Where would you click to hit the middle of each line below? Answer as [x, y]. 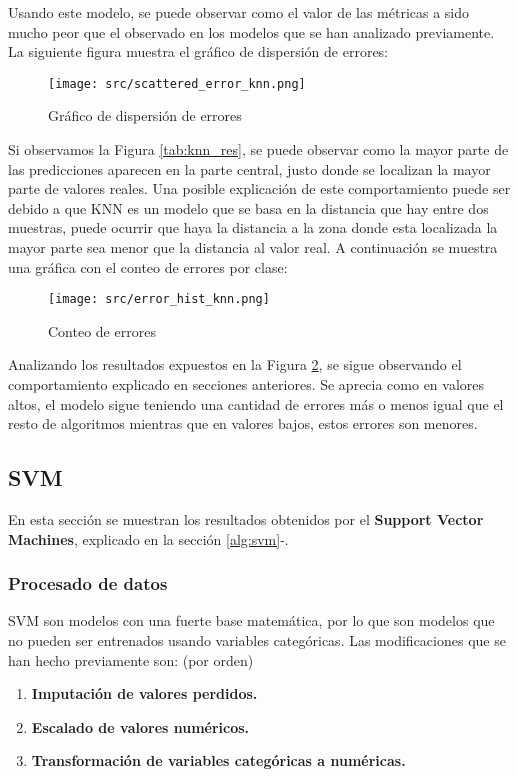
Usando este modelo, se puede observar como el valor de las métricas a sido [239, 12]
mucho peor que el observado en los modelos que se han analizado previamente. [251, 31]
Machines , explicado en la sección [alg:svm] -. [148, 538]
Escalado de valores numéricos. [140, 726]
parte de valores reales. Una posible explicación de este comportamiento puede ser [259, 188]
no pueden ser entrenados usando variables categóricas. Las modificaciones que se [257, 640]
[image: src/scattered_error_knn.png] [177, 83]
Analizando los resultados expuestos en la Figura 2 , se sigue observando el [235, 364]
